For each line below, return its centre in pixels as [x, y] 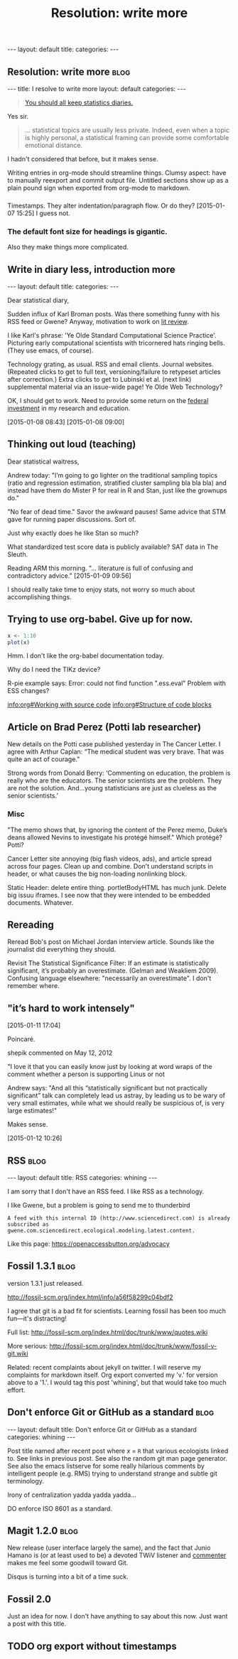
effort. [17, 1390]
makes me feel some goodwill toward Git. [68, 1563]
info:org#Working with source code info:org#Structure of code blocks [109, 704]
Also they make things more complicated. [68, 247]
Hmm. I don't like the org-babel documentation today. [86, 656]
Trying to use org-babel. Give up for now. [100, 619]
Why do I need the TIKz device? [54, 670]
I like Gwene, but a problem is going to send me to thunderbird [99, 1205]
